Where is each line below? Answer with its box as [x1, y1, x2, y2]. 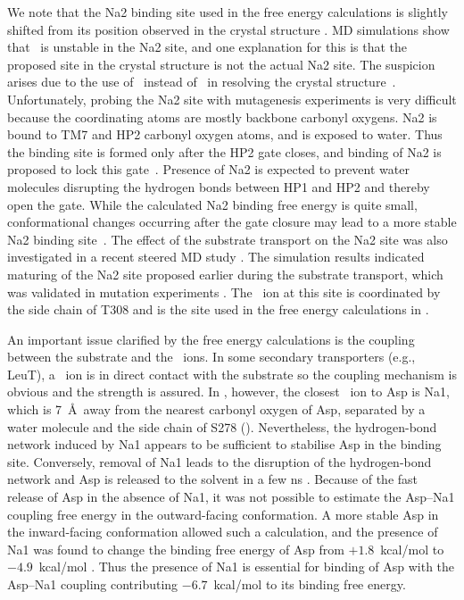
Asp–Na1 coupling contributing [7, 575, 178, 593]
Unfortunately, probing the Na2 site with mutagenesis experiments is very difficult [7, 89, 457, 108]
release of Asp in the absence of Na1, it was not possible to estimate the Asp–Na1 [7, 487, 455, 506]
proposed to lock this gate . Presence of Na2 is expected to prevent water [7, 160, 410, 179]
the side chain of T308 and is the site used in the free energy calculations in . [7, 300, 429, 319]
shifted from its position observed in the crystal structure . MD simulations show [7, 20, 450, 38]
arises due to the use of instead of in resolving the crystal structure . [7, 72, 396, 91]
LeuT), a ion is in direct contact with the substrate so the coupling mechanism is [7, 364, 457, 383]
